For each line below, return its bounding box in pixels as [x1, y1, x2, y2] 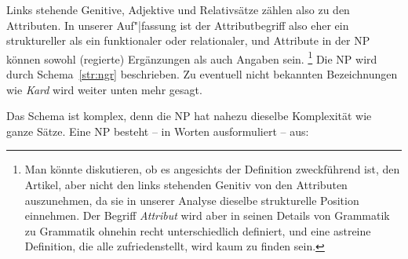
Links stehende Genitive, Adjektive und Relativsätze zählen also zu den [6, 2, 350, 17]
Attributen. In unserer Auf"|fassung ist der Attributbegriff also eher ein [6, 16, 349, 33]
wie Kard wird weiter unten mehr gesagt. [6, 81, 202, 97]
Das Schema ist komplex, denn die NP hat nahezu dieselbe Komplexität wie [6, 108, 372, 124]
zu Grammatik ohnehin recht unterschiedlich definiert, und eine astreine [24, 222, 371, 239]
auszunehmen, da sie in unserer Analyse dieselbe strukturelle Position [24, 192, 359, 208]
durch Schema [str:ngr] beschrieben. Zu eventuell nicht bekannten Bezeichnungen [6, 66, 398, 82]
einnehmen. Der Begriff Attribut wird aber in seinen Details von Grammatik [24, 207, 390, 224]
